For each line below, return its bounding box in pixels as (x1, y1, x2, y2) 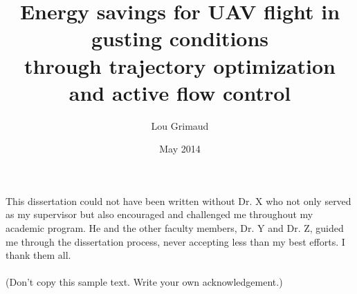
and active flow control (68, 78, 291, 106)
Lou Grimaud (151, 118, 209, 133)
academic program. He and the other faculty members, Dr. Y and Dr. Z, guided (6, 221, 344, 235)
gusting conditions (91, 24, 269, 52)
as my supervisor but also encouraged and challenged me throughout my (6, 207, 313, 222)
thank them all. (6, 248, 71, 262)
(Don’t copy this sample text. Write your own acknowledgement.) (6, 275, 283, 289)
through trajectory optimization (24, 51, 336, 79)
